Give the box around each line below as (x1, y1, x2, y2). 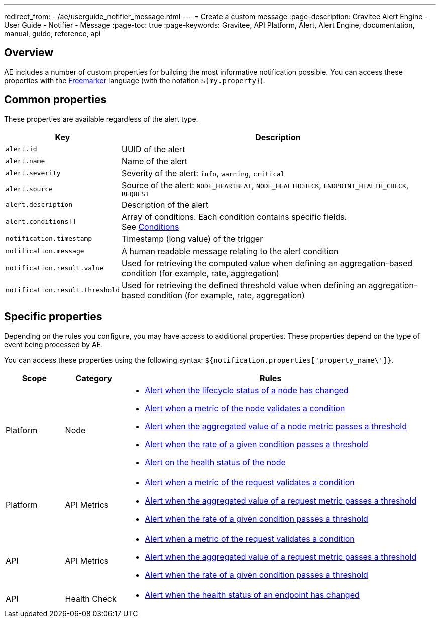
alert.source (6, 185, 53, 193)
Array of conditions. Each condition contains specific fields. (121, 211, 347, 222)
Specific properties (4, 310, 102, 323)
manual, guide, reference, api (4, 29, 101, 38)
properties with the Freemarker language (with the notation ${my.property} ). (4, 76, 265, 85)
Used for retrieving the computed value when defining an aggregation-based (121, 258, 413, 268)
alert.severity (6, 169, 61, 177)
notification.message (6, 247, 84, 255)
